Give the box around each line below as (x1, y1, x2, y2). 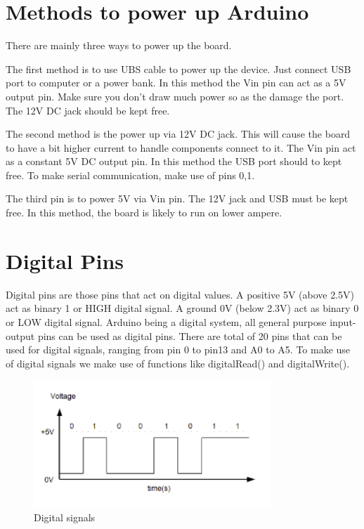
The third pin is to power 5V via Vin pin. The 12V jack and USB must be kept (6, 191, 349, 206)
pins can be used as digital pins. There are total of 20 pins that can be (37, 328, 342, 343)
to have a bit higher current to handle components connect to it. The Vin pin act (6, 140, 356, 155)
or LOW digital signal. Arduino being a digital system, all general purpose (6, 314, 327, 329)
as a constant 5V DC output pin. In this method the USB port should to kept (6, 154, 342, 169)
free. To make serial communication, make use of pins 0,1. (6, 167, 255, 182)
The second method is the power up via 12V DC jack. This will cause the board (6, 126, 351, 141)
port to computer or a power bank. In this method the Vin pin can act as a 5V (6, 75, 346, 90)
